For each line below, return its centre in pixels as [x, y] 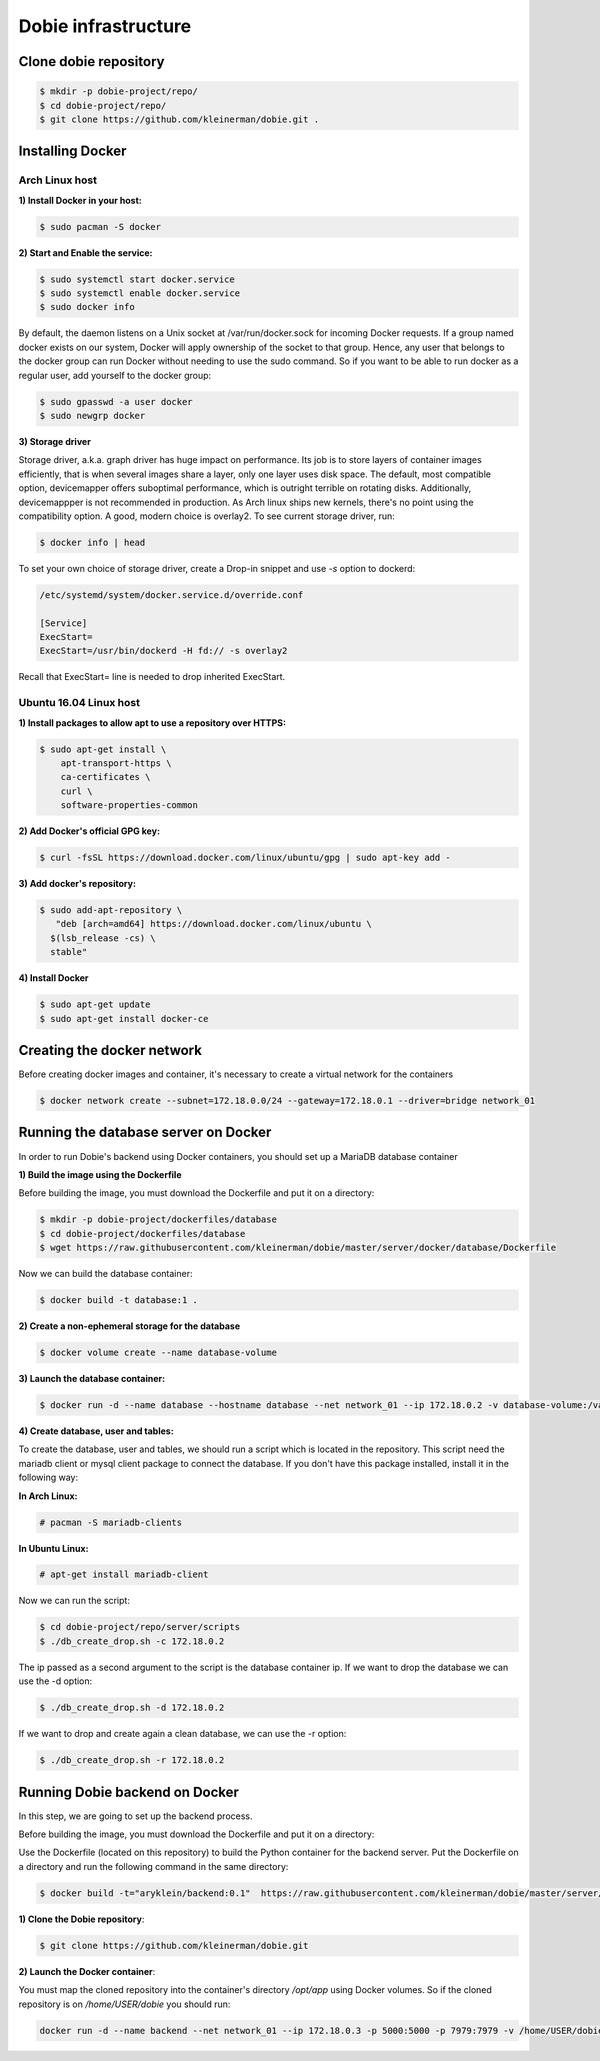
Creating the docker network [110, 1050]
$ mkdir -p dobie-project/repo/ [119, 91]
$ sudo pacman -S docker [100, 226]
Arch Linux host [57, 180]
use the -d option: [55, 1681]
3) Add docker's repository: [77, 884]
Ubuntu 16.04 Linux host [79, 703]
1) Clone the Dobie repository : [81, 1919]
